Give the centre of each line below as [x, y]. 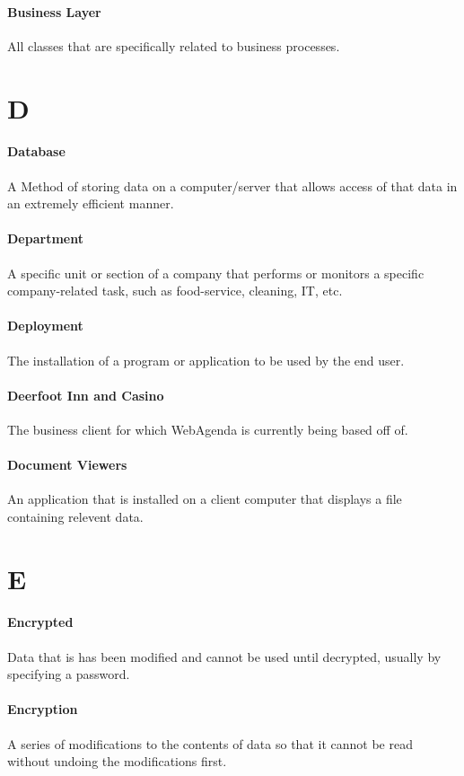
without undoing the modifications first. [117, 761]
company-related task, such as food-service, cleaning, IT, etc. [175, 291]
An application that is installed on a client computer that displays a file [205, 499]
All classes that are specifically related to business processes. [174, 45]
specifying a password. [69, 674]
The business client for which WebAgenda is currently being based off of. [208, 429]
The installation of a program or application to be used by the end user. [206, 360]
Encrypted [40, 622]
